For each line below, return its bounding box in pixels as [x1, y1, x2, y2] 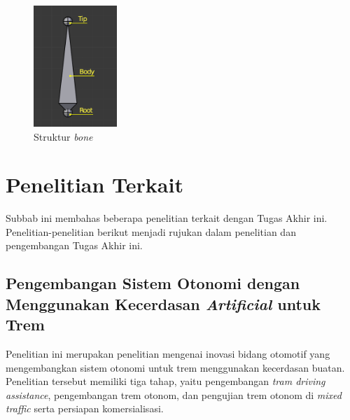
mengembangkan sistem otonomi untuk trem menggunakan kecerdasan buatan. [6, 360, 345, 374]
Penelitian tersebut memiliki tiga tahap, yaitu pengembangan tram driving [6, 374, 325, 388]
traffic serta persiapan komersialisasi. [6, 401, 164, 416]
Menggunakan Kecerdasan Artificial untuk [6, 293, 321, 314]
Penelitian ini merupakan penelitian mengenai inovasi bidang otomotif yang [6, 346, 330, 361]
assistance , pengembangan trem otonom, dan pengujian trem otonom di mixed [6, 387, 342, 402]
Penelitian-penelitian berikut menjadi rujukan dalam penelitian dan [6, 224, 296, 239]
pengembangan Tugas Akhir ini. [6, 238, 143, 253]
